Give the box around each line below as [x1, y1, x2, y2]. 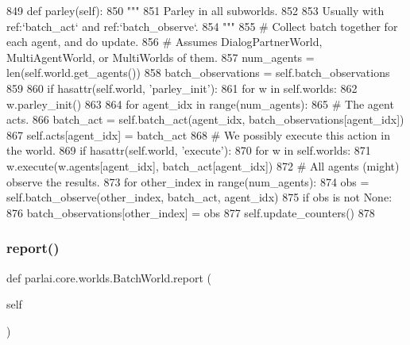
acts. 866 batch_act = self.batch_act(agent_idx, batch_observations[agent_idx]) [6, 111, 404, 128]
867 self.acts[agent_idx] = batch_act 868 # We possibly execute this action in [6, 126, 390, 143]
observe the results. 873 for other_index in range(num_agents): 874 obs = [6, 173, 369, 190]
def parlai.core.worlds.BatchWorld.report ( [6, 269, 212, 286]
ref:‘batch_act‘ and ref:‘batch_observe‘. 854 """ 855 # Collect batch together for [6, 17, 398, 34]
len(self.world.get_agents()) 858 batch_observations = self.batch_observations [6, 64, 390, 81]
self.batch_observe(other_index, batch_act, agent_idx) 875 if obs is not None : [6, 189, 393, 205]
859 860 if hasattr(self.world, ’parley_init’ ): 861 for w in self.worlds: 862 [6, 79, 358, 96]
